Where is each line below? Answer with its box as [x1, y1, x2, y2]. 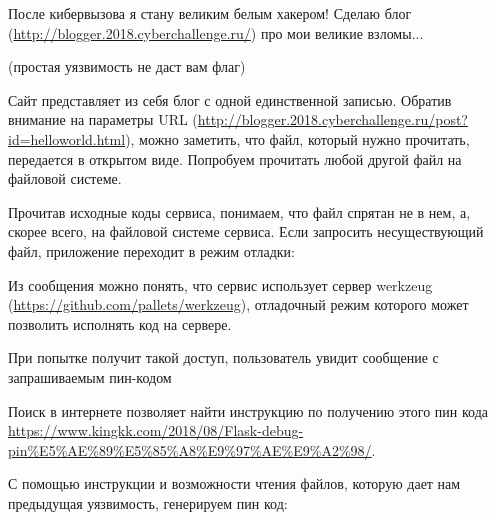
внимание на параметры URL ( [8, 109, 198, 130]
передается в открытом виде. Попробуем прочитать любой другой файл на [8, 148, 462, 169]
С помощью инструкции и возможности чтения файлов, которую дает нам [8, 473, 461, 494]
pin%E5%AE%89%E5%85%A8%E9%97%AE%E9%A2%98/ [8, 439, 372, 460]
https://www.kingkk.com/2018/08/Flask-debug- [8, 420, 304, 441]
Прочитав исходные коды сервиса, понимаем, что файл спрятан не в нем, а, [8, 201, 471, 222]
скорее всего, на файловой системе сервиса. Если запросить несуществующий [8, 221, 484, 242]
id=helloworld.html [8, 128, 126, 149]
